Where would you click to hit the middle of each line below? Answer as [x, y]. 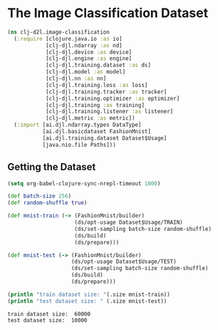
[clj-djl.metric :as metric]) [90, 118]
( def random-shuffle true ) [47, 203]
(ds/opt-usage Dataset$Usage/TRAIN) [129, 222]
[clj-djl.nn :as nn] [76, 79]
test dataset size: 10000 [47, 320]
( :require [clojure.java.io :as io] [68, 38]
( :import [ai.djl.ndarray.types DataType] [78, 125]
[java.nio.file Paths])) [79, 145]
